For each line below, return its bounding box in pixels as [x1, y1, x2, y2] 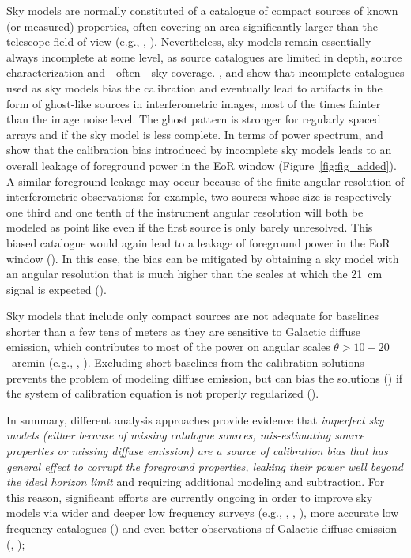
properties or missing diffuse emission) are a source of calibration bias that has [6, 443, 388, 459]
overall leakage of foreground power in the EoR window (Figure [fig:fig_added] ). [6, 156, 397, 173]
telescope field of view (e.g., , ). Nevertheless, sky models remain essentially [6, 33, 371, 50]
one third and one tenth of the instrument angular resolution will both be [6, 203, 364, 220]
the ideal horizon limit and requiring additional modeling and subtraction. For [6, 473, 385, 490]
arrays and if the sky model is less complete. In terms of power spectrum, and [6, 126, 383, 142]
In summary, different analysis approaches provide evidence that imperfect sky [6, 411, 384, 428]
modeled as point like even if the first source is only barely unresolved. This [6, 219, 373, 236]
